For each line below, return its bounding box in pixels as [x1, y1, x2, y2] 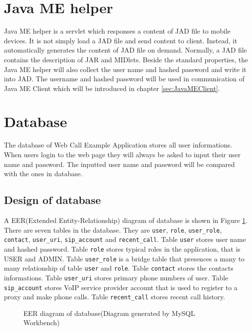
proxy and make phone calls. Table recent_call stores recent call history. [4, 292, 225, 302]
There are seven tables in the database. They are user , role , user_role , [4, 224, 222, 235]
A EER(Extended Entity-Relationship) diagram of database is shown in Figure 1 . [4, 215, 248, 225]
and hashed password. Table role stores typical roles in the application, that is [4, 243, 241, 254]
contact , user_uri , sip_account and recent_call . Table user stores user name [4, 234, 246, 244]
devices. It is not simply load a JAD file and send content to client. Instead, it [4, 35, 237, 45]
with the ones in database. [4, 168, 83, 179]
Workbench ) [23, 317, 60, 328]
